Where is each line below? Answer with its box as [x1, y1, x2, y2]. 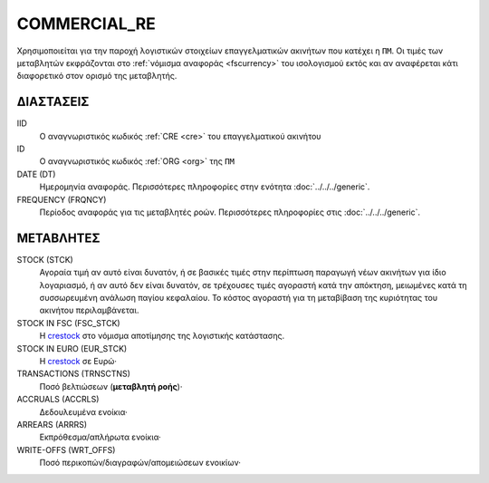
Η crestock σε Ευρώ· [39, 356, 118, 366]
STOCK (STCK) [16, 254, 74, 265]
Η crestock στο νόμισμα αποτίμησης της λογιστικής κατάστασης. [39, 331, 285, 342]
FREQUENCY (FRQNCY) [16, 194, 107, 205]
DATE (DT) [16, 169, 56, 179]
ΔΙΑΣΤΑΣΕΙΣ [16, 94, 90, 110]
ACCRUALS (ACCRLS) [16, 394, 100, 405]
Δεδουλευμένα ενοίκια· [39, 406, 129, 417]
